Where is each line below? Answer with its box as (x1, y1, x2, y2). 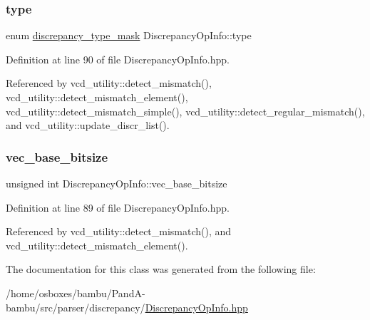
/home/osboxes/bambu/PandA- (6, 285, 145, 300)
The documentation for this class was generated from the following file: (6, 262, 316, 277)
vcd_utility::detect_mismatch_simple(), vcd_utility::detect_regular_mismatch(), (6, 103, 365, 118)
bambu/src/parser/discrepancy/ (6, 299, 145, 314)
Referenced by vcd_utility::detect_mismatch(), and (6, 224, 232, 239)
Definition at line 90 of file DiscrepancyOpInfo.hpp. (6, 51, 230, 66)
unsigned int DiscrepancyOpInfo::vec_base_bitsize (6, 176, 227, 190)
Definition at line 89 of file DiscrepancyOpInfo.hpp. (6, 200, 230, 215)
